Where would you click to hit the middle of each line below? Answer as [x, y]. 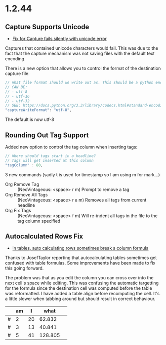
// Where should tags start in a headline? [51, 156]
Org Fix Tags [18, 210]
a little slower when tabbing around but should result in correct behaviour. [80, 299]
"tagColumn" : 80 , [24, 165]
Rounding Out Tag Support [47, 135]
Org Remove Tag [22, 184]
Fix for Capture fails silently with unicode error [60, 38]
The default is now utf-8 [30, 119]
